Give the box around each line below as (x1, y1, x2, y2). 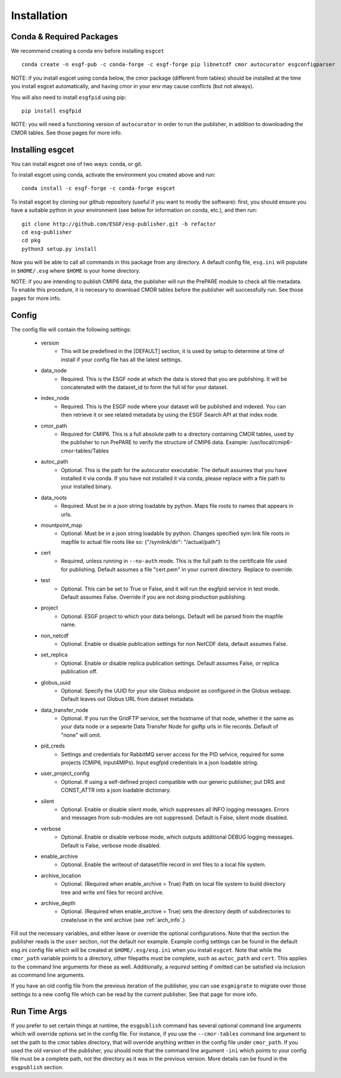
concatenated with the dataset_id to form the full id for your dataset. (61, 384, 229, 391)
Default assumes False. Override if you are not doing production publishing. (61, 593, 246, 601)
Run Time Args (11, 1006, 68, 1016)
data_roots (40, 494, 67, 501)
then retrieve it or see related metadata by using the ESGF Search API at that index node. (61, 411, 279, 418)
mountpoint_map (40, 521, 83, 529)
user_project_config (40, 770, 90, 777)
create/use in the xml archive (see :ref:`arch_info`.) (61, 916, 185, 923)
